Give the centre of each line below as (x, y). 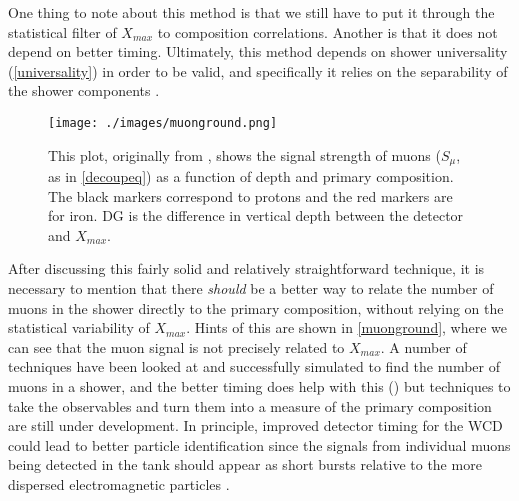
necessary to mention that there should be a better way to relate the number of (251, 288)
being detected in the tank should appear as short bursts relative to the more (245, 464)
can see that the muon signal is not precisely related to (176, 346)
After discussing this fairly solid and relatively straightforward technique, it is (246, 268)
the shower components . (84, 90)
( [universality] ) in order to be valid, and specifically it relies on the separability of (258, 70)
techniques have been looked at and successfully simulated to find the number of (254, 366)
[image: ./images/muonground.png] (163, 122)
